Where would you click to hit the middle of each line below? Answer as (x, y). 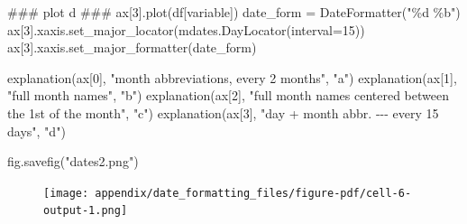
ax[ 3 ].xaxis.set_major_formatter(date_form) (132, 47)
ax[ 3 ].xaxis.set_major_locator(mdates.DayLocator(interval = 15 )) (186, 29)
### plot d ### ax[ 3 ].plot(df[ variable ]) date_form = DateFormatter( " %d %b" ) (234, 12)
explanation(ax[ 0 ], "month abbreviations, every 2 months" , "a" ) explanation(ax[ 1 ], (232, 77)
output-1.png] (86, 211)
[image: (66, 193)
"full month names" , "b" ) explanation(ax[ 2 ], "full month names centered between (229, 95)
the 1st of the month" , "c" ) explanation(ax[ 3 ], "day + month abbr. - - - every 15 (223, 112)
